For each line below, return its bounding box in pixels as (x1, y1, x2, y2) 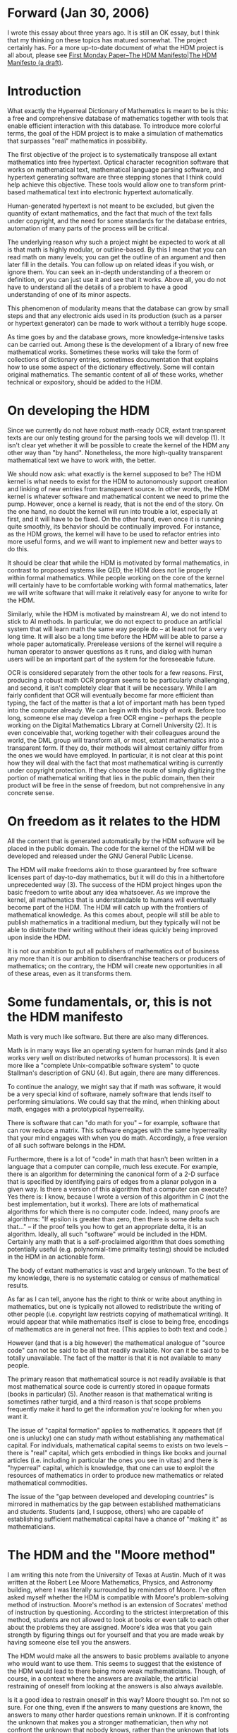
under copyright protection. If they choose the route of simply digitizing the (7, 765, 226, 775)
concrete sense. (7, 788, 54, 797)
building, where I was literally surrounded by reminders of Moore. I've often (7, 1585, 226, 1594)
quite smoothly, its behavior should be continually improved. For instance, (7, 522, 222, 531)
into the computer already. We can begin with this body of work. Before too (7, 705, 226, 715)
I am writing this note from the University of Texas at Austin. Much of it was (7, 1570, 226, 1579)
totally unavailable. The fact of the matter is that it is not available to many (7, 1353, 221, 1362)
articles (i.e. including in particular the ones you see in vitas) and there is (7, 1456, 219, 1464)
